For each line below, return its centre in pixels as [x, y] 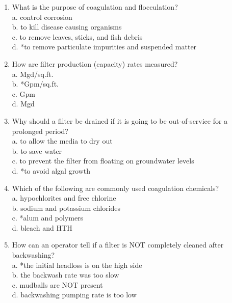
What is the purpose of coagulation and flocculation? [95, 7]
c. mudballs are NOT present [57, 284]
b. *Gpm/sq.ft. [35, 84]
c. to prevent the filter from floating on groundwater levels [103, 161]
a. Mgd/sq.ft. [33, 74]
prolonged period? [40, 131]
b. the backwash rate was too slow [66, 275]
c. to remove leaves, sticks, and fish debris [77, 36]
